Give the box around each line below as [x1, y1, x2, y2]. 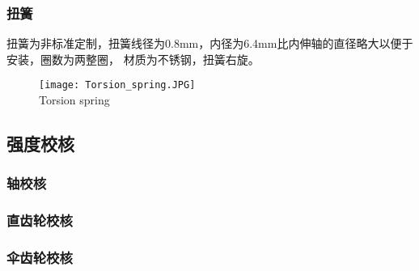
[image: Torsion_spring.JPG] [39, 79, 196, 91]
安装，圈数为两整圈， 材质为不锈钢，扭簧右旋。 [6, 50, 260, 67]
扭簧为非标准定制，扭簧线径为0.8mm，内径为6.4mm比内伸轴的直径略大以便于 [6, 35, 413, 52]
